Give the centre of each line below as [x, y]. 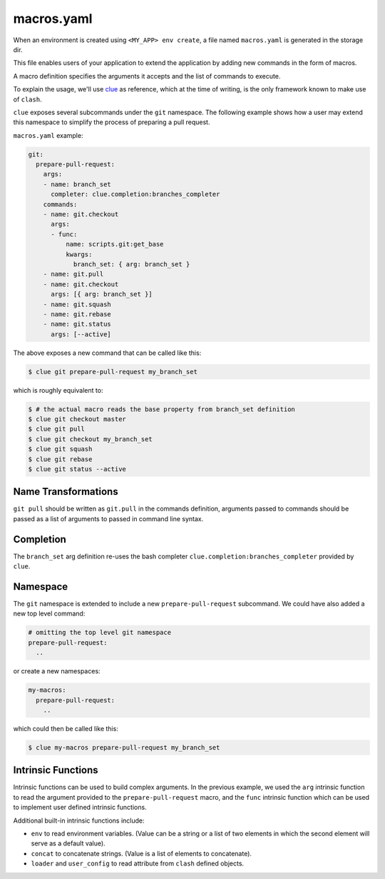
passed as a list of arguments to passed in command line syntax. [108, 518]
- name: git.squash [77, 304]
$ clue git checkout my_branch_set [90, 439]
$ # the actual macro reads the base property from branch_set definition [162, 409]
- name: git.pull [73, 274]
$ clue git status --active [77, 469]
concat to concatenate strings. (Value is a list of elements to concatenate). [142, 853]
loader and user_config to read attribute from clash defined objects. [138, 863]
